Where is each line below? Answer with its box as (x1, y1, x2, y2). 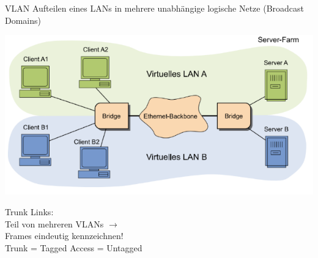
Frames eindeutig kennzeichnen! (5, 229, 124, 242)
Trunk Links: (5, 205, 54, 218)
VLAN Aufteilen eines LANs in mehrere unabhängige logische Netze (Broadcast (5, 2, 305, 14)
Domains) (5, 13, 41, 26)
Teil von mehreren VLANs (5, 217, 104, 230)
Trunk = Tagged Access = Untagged (5, 241, 142, 254)
